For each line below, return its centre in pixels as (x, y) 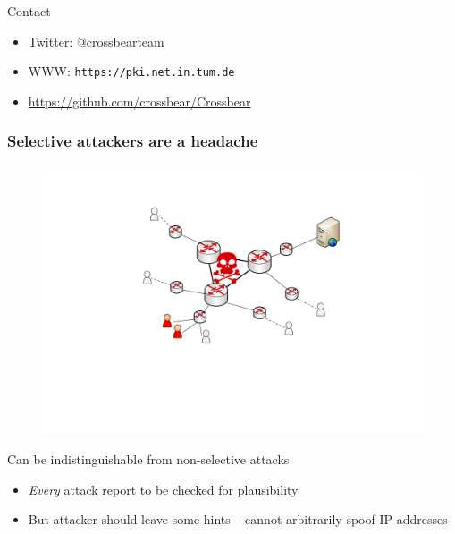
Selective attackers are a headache (133, 141)
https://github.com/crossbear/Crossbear (139, 101)
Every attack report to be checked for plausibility (163, 489)
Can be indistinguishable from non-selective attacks (148, 459)
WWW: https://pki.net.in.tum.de (131, 71)
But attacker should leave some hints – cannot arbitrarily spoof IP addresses (238, 519)
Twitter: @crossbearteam (96, 41)
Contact (29, 11)
